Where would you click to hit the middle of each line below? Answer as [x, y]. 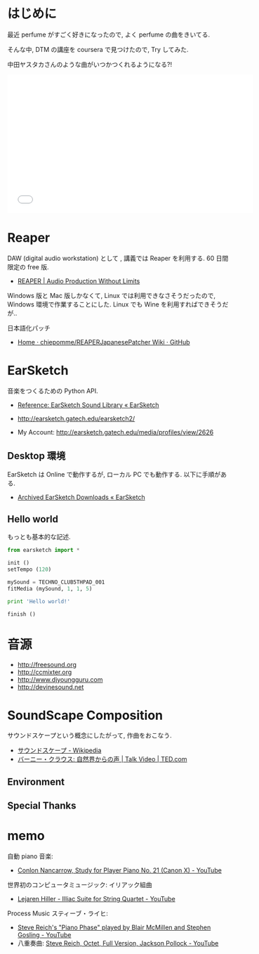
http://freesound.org [47, 664]
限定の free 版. [28, 266]
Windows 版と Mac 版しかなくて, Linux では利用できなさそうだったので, [112, 295]
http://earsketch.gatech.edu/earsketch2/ [76, 418]
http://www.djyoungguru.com [60, 679]
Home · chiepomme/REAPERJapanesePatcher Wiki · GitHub [104, 342]
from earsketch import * [44, 550]
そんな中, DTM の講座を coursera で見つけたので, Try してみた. [98, 49]
